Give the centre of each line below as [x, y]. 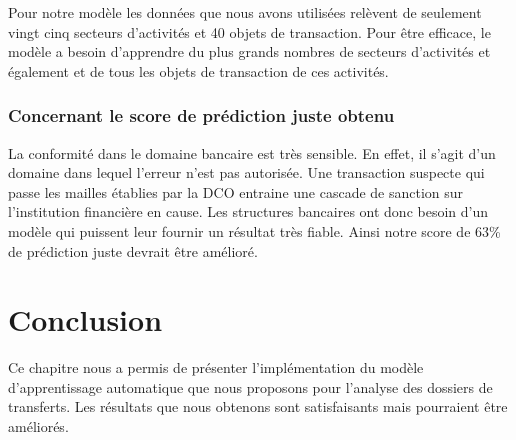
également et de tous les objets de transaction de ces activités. [198, 70]
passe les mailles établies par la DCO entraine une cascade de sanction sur [236, 191]
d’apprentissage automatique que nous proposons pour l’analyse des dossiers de [250, 386]
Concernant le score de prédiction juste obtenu [201, 115]
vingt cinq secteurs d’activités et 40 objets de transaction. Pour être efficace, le [249, 31]
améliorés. [38, 426]
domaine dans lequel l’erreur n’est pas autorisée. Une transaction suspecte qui [246, 172]
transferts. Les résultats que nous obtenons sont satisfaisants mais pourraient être [258, 406]
